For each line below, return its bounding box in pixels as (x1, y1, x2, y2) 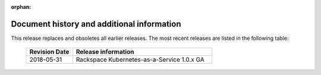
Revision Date (29, 48, 70, 56)
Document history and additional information (11, 18, 181, 29)
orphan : (11, 4, 32, 10)
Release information (75, 48, 134, 56)
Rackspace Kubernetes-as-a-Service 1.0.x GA (75, 55, 204, 64)
